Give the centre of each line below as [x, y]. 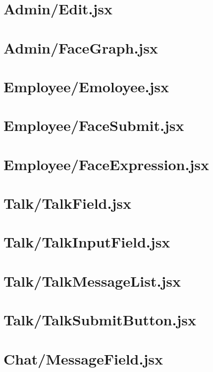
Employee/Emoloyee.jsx [86, 86]
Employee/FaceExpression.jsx [106, 164]
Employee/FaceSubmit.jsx [94, 125]
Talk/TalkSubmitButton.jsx [100, 320]
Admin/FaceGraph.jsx [81, 47]
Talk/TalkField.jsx [67, 203]
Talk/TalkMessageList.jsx [92, 280]
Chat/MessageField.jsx [83, 358]
